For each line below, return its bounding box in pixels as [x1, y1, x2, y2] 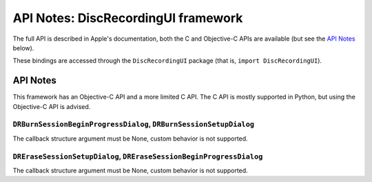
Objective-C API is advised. [12, 102, 91, 110]
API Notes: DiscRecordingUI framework [12, 10, 243, 26]
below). [12, 43, 34, 52]
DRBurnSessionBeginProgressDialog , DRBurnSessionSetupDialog [12, 119, 255, 129]
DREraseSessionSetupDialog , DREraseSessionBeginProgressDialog [12, 152, 263, 161]
